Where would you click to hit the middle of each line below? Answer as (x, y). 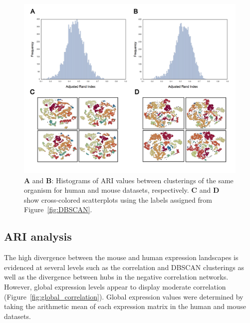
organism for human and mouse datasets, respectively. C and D (122, 190)
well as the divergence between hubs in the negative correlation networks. (116, 277)
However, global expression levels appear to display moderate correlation (115, 287)
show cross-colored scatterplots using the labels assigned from (118, 199)
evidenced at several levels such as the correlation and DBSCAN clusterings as (124, 267)
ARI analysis (38, 236)
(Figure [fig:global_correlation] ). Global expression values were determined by (124, 296)
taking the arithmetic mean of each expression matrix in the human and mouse (125, 306)
